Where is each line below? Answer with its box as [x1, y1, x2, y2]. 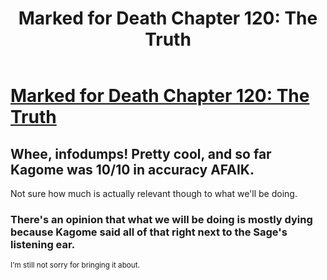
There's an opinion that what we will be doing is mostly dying [10, 212, 313, 226]
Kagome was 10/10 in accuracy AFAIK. [10, 161, 255, 178]
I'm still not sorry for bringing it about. [10, 260, 140, 271]
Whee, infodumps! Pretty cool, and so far [10, 145, 272, 162]
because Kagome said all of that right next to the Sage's [10, 225, 288, 239]
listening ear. [10, 237, 76, 251]
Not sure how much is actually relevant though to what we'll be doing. [10, 188, 298, 199]
